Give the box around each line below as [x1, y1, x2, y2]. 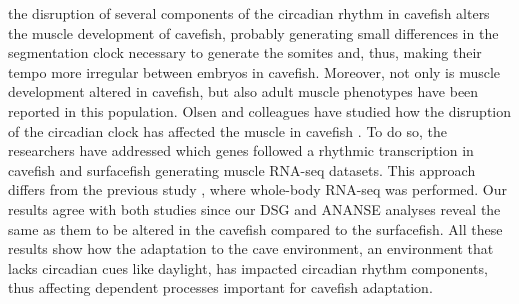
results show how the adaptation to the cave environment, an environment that [8, 238, 494, 259]
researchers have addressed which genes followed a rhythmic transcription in [8, 140, 474, 161]
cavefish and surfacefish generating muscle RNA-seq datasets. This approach [8, 159, 476, 180]
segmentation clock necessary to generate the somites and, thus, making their [8, 42, 482, 63]
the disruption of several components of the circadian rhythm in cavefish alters [8, 3, 490, 23]
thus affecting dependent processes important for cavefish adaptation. [8, 277, 433, 298]
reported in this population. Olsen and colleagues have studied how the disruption [8, 100, 512, 121]
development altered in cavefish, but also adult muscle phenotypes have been [8, 81, 479, 102]
